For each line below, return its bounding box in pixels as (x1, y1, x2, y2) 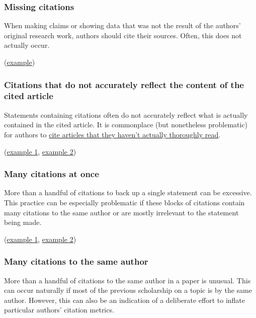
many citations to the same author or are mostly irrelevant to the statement (4, 207, 239, 217)
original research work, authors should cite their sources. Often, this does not (4, 30, 242, 40)
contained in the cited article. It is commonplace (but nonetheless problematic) (4, 119, 248, 130)
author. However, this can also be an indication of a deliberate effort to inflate (4, 294, 245, 305)
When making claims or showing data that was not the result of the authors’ (4, 20, 241, 31)
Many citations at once (4, 168, 99, 180)
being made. (4, 217, 42, 227)
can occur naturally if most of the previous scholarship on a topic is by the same (4, 285, 252, 295)
